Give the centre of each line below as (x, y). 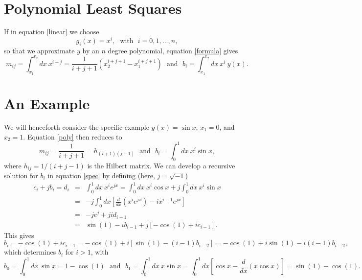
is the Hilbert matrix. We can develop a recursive (161, 165)
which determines (30, 252)
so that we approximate (39, 50)
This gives (19, 235)
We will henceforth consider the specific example (77, 127)
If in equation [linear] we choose (52, 32)
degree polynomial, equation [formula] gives (173, 50)
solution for (21, 175)
